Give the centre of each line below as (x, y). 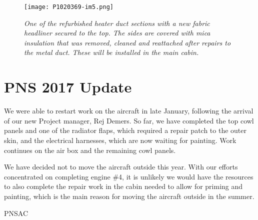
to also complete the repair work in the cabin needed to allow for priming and (123, 186)
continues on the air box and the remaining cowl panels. (90, 150)
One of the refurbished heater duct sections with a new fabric (117, 23)
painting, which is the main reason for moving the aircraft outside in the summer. (129, 196)
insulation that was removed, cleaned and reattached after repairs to (127, 42)
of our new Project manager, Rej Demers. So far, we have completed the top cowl (129, 120)
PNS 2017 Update (68, 87)
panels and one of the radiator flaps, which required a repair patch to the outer (125, 130)
